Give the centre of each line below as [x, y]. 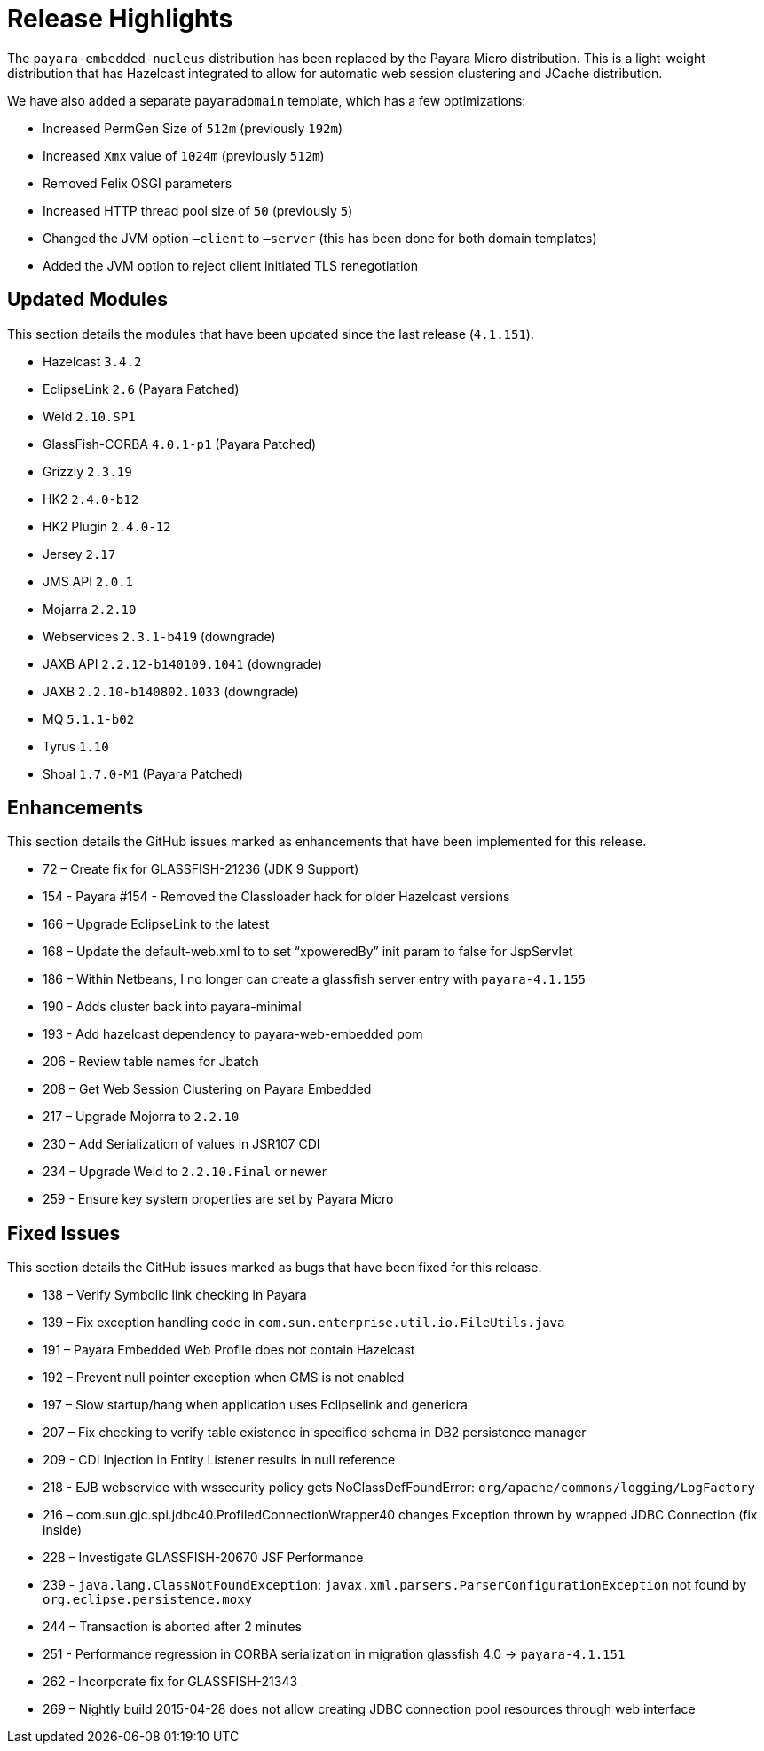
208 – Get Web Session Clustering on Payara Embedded [207, 1089]
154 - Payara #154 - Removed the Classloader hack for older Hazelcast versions [276, 897]
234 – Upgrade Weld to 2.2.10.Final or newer [185, 1172]
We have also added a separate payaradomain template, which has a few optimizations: [267, 100]
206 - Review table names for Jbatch [151, 1062]
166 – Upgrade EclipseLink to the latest [156, 924]
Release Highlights [120, 19]
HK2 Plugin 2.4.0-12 [107, 526]
